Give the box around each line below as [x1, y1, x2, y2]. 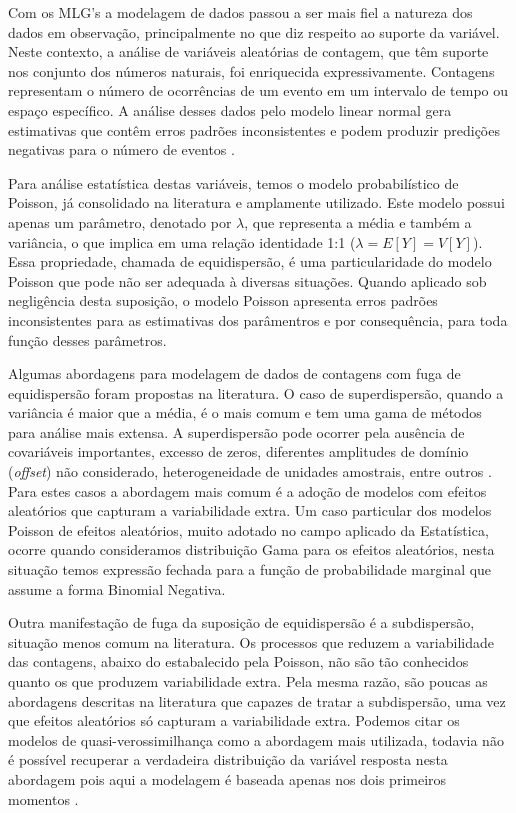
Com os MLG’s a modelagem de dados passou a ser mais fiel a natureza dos [8, 2, 473, 22]
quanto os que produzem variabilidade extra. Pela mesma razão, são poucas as [8, 671, 488, 691]
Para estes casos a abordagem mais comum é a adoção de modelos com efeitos [8, 480, 487, 501]
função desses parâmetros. [8, 329, 167, 350]
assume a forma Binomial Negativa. [8, 578, 226, 599]
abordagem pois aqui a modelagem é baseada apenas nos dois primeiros [8, 768, 447, 789]
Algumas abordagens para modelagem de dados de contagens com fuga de [8, 363, 461, 384]
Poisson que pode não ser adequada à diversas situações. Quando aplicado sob [8, 270, 487, 291]
